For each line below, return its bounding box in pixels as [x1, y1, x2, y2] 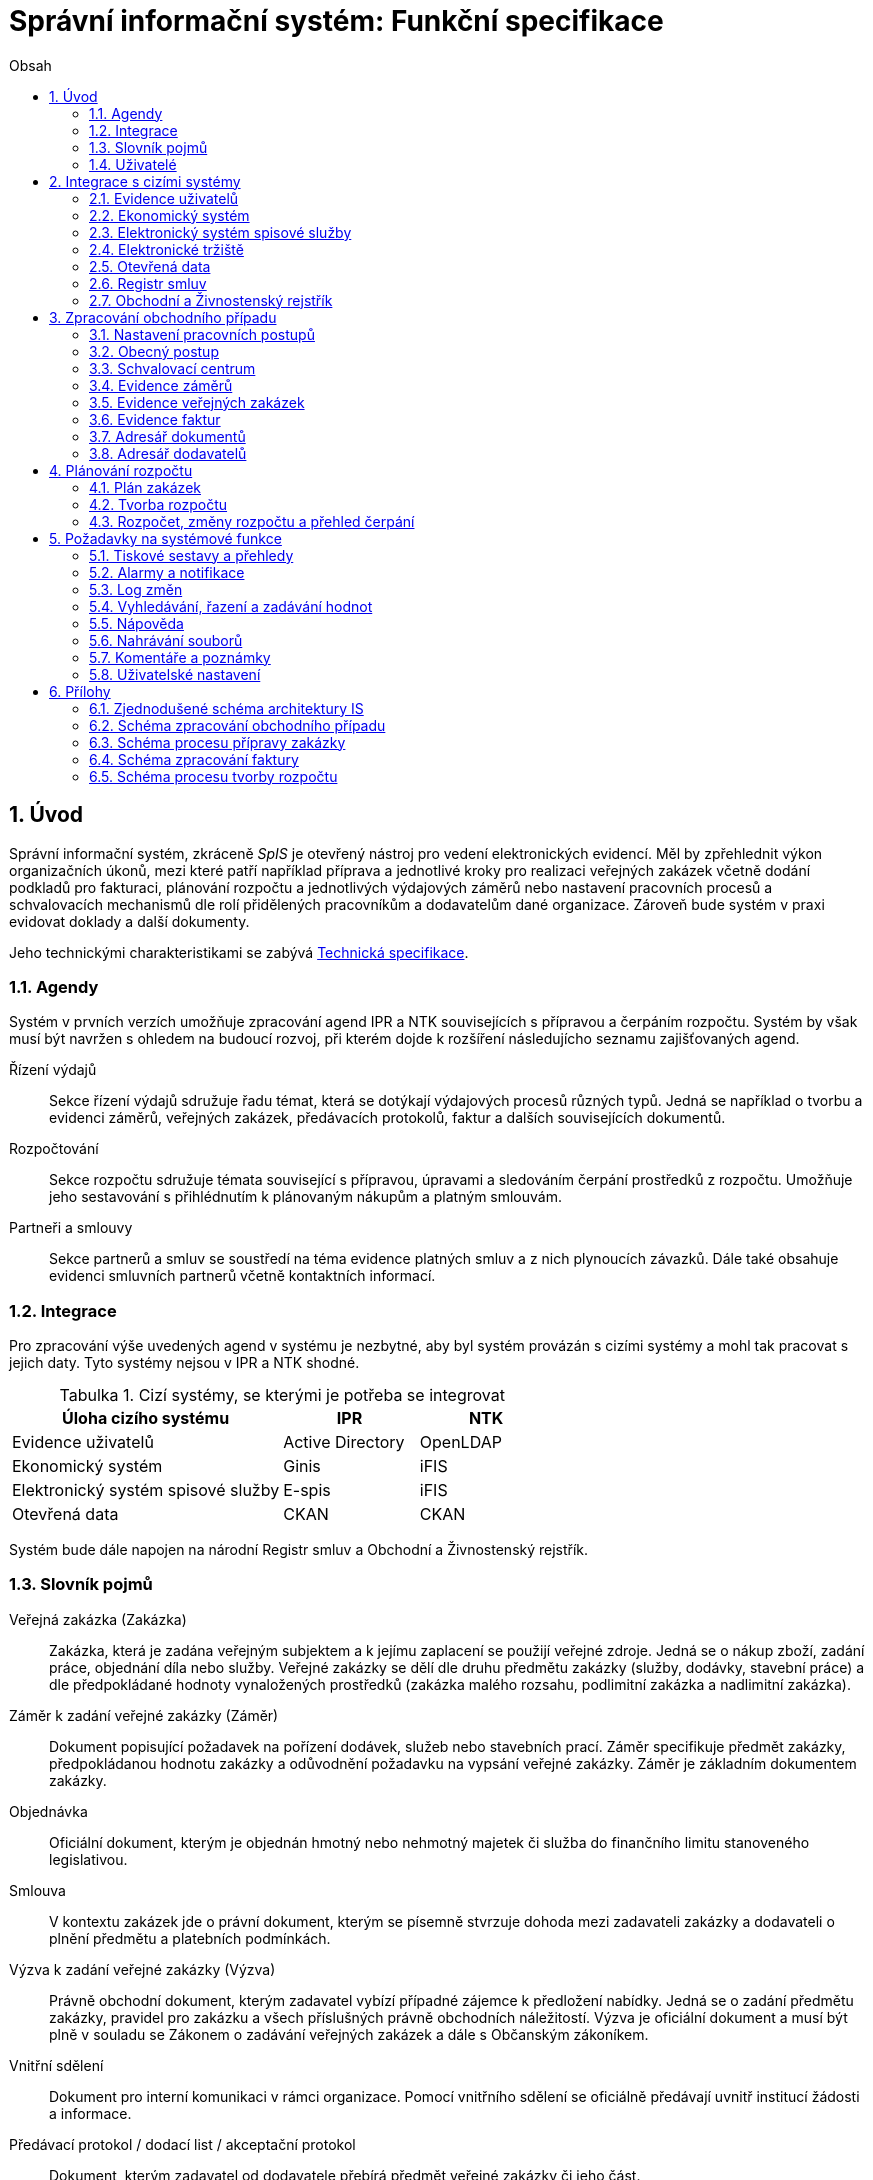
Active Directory [283, 1432, 405, 1453]
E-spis [283, 1480, 331, 1501]
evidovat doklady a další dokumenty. [9, 912, 250, 930]
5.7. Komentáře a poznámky [89, 648, 271, 666]
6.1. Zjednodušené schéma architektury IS [89, 699, 364, 717]
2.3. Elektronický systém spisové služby [89, 223, 352, 241]
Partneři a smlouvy [9, 1219, 133, 1237]
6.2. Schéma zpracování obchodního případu [89, 716, 386, 734]
